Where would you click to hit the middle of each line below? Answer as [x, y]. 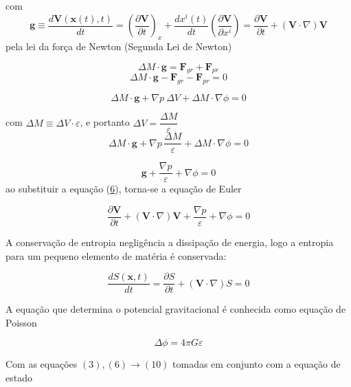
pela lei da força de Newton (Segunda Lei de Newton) [119, 46]
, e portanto [105, 122]
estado [19, 377]
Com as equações [42, 364]
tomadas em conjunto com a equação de [257, 364]
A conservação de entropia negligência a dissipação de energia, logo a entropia [170, 242]
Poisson [21, 322]
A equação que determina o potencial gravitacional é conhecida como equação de [176, 309]
